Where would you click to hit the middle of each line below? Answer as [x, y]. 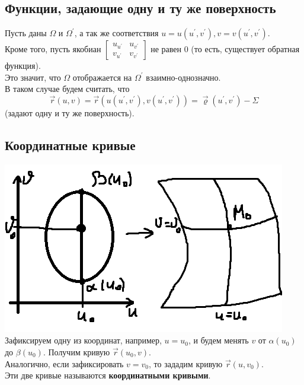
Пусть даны [26, 33]
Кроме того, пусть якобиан [53, 49]
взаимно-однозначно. [183, 77]
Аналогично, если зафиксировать [64, 363]
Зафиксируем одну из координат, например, [83, 340]
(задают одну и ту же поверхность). [70, 112]
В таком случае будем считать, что [67, 89]
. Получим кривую [76, 351]
